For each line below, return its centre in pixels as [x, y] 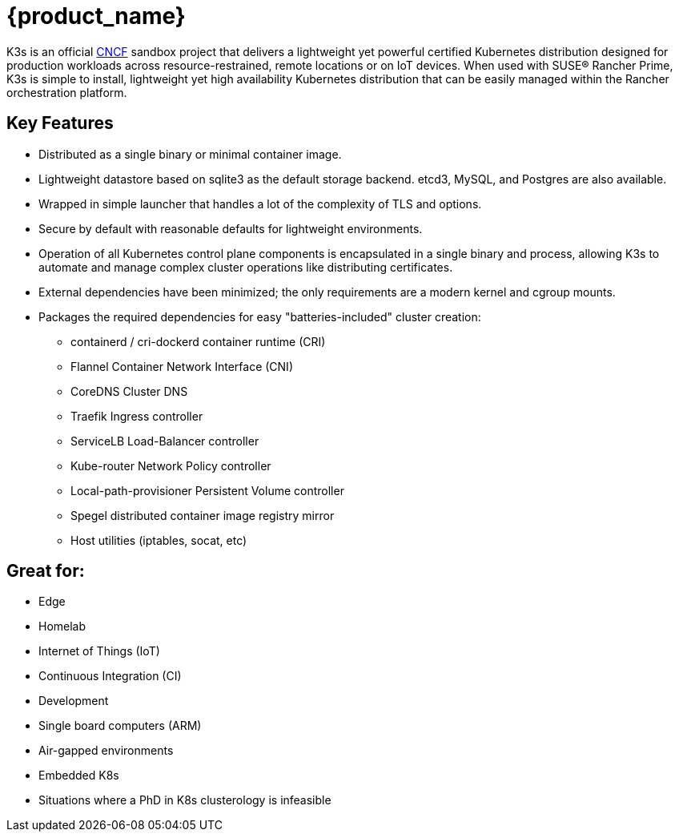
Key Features [60, 123]
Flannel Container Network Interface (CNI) [182, 366]
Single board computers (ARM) [120, 726]
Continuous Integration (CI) [110, 676]
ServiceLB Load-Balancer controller [165, 441]
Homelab [62, 626]
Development [74, 701]
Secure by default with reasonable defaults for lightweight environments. [231, 228]
